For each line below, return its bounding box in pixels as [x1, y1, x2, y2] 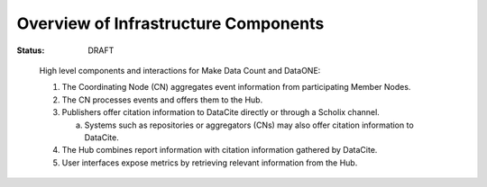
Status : [16, 45, 45, 56]
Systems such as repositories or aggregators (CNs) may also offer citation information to [84, 120, 414, 130]
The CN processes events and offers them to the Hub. [61, 94, 263, 105]
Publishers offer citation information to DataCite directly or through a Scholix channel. [61, 107, 381, 118]
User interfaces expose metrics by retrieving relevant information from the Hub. [61, 157, 358, 168]
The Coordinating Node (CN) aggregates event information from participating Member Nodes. [61, 82, 411, 93]
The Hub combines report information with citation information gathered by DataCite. [61, 145, 378, 156]
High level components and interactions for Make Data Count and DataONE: [39, 65, 321, 76]
